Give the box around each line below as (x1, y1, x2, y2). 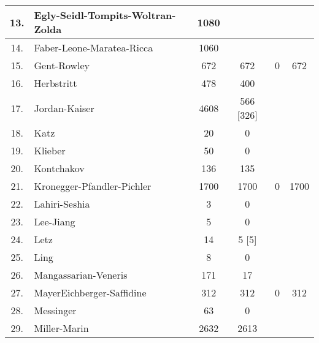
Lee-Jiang (34, 214, 75, 228)
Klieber (34, 143, 66, 157)
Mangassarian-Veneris (34, 268, 128, 282)
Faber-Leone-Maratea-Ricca (34, 40, 153, 55)
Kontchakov (34, 161, 85, 175)
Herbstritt (34, 76, 77, 90)
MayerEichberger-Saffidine (34, 285, 147, 300)
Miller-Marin (34, 321, 89, 335)
